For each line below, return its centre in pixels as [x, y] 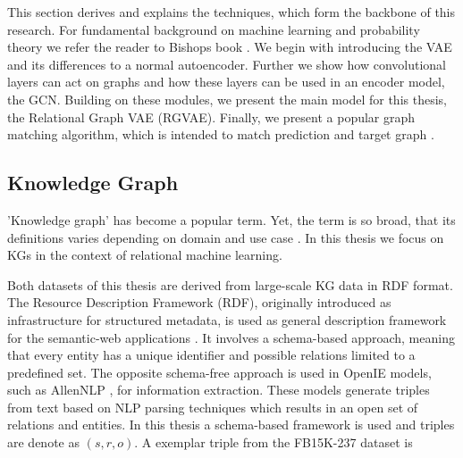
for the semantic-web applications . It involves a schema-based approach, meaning [231, 337]
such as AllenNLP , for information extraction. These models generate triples [219, 390]
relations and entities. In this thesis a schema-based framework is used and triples [231, 425]
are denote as [43, 442]
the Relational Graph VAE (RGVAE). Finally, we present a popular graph [211, 117]
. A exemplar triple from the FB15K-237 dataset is [274, 442]
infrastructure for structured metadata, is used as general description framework [227, 319]
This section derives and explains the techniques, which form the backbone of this [231, 12]
